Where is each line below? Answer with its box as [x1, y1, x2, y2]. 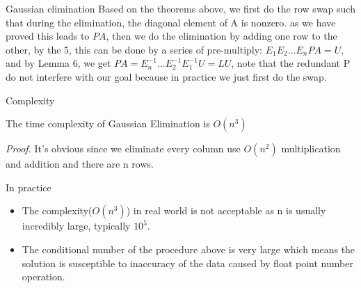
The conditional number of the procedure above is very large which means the [22, 241, 355, 256]
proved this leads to [6, 29, 90, 43]
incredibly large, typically [22, 218, 131, 233]
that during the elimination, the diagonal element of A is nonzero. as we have [6, 15, 336, 29]
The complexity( [22, 203, 93, 218]
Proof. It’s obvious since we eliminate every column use [6, 141, 241, 156]
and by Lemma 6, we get [6, 56, 111, 70]
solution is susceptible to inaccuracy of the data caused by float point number [22, 255, 353, 270]
